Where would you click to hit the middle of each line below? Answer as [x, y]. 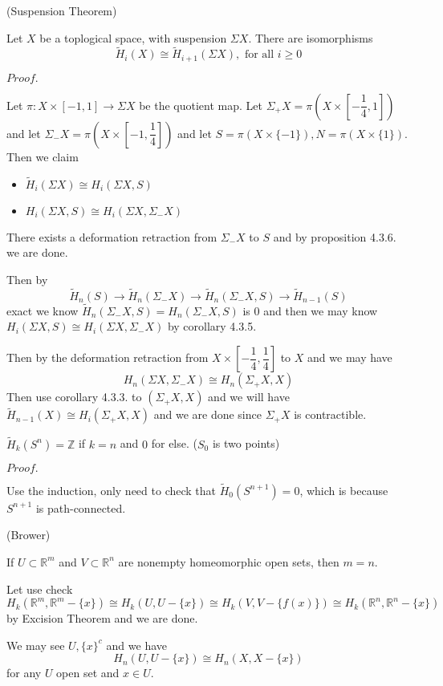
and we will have [249, 397]
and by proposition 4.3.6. [335, 236]
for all [259, 55]
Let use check [40, 589]
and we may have [350, 357]
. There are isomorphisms [311, 37]
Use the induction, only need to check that [112, 490]
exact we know [43, 310]
